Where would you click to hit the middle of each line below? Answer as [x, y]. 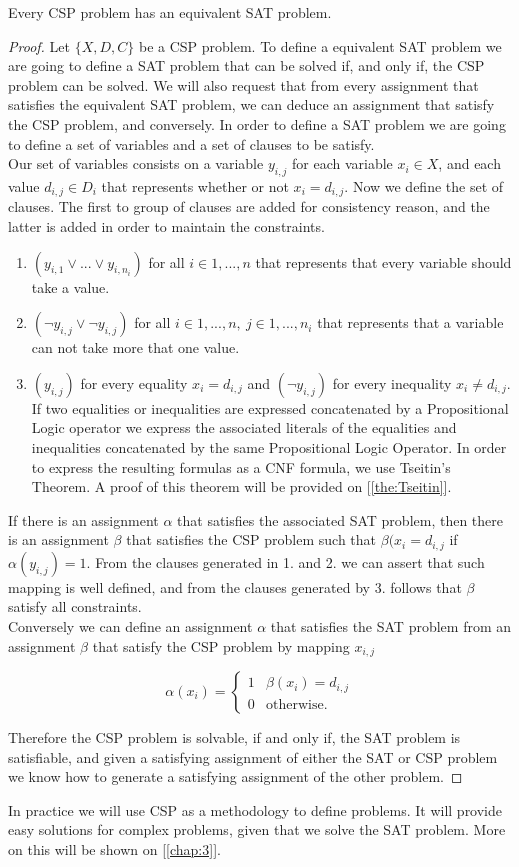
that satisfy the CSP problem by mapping [221, 645]
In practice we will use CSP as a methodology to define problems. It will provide [255, 809]
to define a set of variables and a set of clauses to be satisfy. [191, 143]
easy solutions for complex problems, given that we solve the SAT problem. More [257, 829]
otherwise [294, 704]
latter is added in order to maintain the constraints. [166, 226]
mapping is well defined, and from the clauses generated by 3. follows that [235, 586]
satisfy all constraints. [75, 606]
